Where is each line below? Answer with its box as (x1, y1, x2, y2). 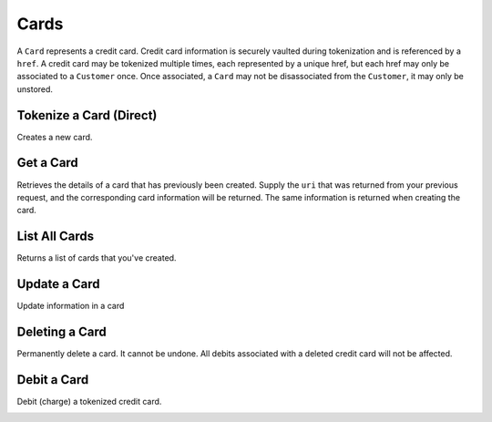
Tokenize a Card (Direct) (16, 108, 158, 123)
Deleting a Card (16, 324, 107, 339)
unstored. (16, 83, 54, 95)
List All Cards (16, 229, 95, 244)
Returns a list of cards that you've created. (16, 252, 177, 263)
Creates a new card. (16, 131, 93, 142)
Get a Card (16, 155, 79, 170)
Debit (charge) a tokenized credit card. (16, 396, 162, 407)
